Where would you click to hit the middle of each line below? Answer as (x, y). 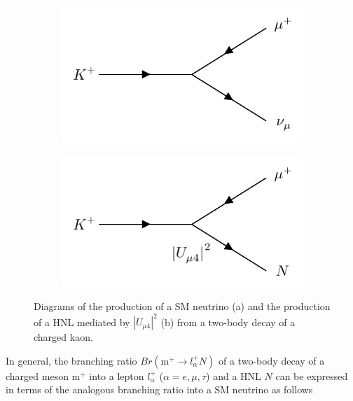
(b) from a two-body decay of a (228, 322)
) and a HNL (234, 375)
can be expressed (312, 375)
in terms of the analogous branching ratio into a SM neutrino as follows (159, 389)
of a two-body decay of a (272, 360)
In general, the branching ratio (71, 360)
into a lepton (117, 375)
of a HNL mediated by (82, 322)
